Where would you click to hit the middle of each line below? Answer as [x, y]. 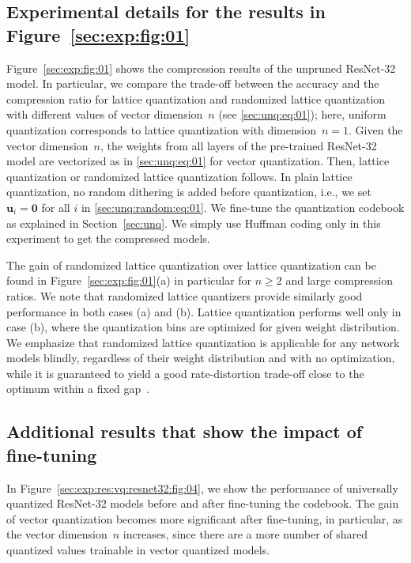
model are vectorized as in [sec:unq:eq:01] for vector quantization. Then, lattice [198, 161]
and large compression [339, 280]
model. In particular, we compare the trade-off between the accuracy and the [193, 83]
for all [56, 207]
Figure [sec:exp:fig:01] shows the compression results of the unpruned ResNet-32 [201, 68]
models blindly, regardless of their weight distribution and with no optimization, [201, 358]
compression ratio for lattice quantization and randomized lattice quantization [196, 98]
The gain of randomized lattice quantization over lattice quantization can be [191, 264]
